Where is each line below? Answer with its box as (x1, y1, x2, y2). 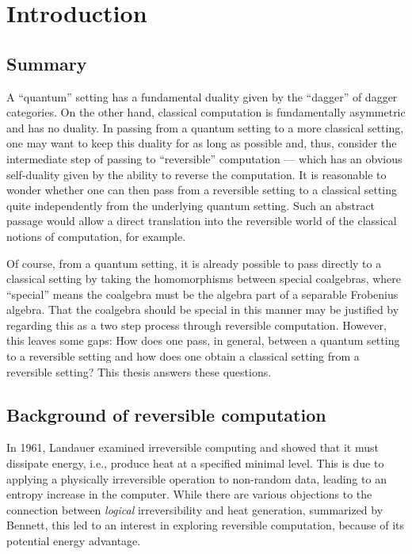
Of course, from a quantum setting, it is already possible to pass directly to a (6, 254, 382, 271)
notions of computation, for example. (6, 227, 186, 244)
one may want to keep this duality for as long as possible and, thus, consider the (6, 135, 397, 151)
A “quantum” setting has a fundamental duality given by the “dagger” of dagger (6, 88, 398, 105)
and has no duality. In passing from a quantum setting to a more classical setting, (6, 119, 404, 136)
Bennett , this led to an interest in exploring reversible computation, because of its (6, 517, 405, 533)
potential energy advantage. (6, 533, 141, 549)
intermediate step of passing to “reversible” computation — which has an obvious (6, 150, 402, 166)
